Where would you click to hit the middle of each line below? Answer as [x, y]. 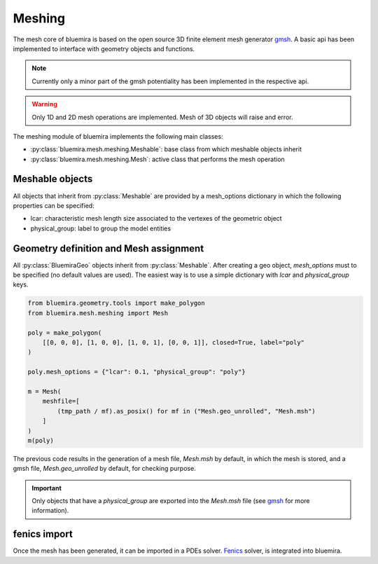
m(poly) [41, 440]
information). [50, 511]
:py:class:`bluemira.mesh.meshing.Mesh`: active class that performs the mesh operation [157, 159]
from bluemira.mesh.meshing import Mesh [98, 313]
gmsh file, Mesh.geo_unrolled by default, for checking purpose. [104, 469]
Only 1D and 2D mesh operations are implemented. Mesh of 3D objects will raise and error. [162, 117]
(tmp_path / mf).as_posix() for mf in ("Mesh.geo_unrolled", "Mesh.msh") [187, 411]
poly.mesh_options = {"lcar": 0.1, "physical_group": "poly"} [136, 372]
